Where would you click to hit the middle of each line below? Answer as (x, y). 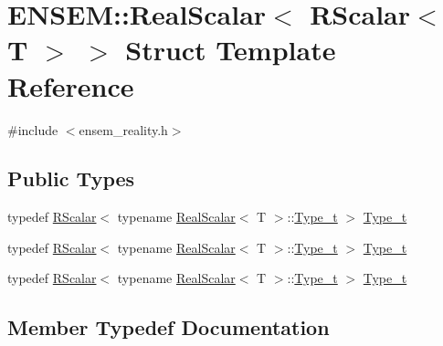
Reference (71, 85)
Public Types (71, 178)
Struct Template (231, 50)
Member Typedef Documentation (169, 327)
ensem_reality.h (123, 129)
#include (33, 129)
